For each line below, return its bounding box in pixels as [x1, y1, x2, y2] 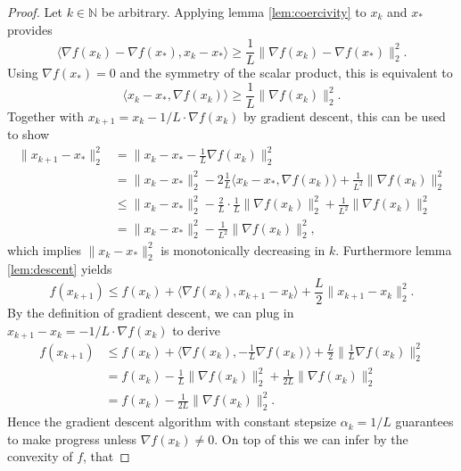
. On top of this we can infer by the [214, 429, 408, 448]
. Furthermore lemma [335, 240, 452, 259]
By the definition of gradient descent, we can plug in [7, 302, 294, 321]
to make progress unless [7, 429, 137, 448]
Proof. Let [7, 3, 62, 21]
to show [7, 125, 50, 144]
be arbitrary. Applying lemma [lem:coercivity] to [101, 3, 366, 21]
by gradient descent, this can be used [243, 106, 446, 125]
